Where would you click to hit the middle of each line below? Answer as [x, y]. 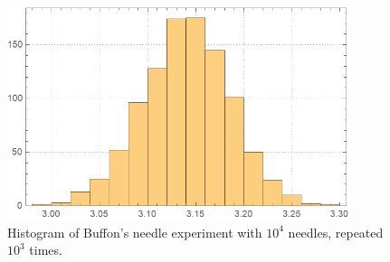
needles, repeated [336, 232]
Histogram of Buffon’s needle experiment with [135, 232]
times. [46, 250]
